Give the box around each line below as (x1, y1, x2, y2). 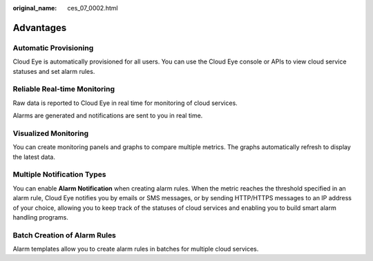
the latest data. (12, 153, 55, 161)
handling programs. (12, 213, 68, 221)
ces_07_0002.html (67, 4, 118, 12)
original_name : (12, 4, 57, 12)
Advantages (12, 21, 67, 34)
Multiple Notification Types (12, 170, 106, 180)
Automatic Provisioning (12, 43, 94, 52)
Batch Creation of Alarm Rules (12, 230, 117, 240)
